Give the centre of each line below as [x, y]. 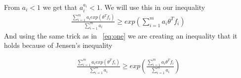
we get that [60, 7]
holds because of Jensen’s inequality [58, 45]
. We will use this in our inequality [153, 7]
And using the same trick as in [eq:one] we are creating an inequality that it [121, 35]
